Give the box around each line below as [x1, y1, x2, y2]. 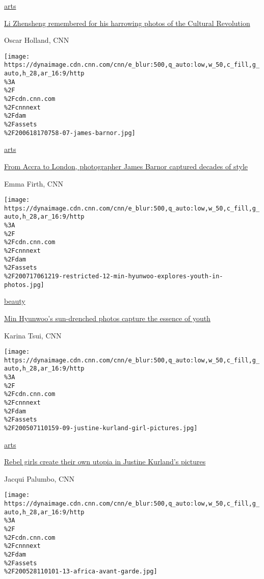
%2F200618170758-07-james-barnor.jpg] [4, 129, 136, 137]
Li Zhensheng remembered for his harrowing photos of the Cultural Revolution [4, 17, 250, 28]
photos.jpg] [4, 281, 44, 288]
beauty [4, 296, 25, 306]
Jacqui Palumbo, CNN [4, 473, 75, 484]
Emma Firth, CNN [4, 178, 63, 189]
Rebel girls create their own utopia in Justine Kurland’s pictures [4, 456, 206, 467]
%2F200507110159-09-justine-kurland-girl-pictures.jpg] [4, 425, 198, 432]
